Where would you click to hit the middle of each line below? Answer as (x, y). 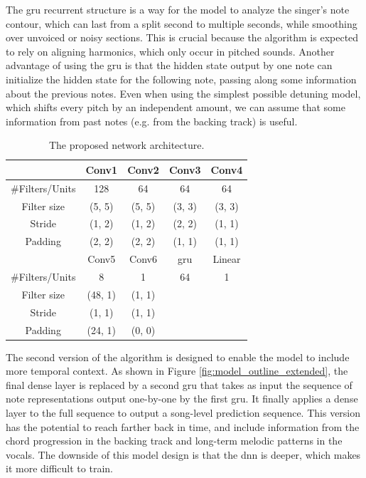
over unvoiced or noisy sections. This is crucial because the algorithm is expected (182, 37)
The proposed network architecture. (127, 145)
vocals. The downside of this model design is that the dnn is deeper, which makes (183, 454)
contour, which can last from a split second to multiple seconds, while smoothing (182, 23)
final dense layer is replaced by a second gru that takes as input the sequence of (179, 384)
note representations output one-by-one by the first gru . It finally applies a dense (182, 399)
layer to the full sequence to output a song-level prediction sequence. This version (183, 412)
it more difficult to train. (59, 468)
